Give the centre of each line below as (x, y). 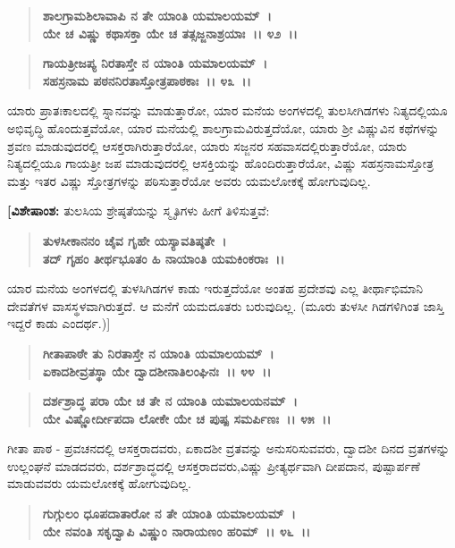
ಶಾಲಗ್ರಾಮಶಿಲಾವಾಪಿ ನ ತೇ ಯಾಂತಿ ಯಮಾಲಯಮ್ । (157, 15)
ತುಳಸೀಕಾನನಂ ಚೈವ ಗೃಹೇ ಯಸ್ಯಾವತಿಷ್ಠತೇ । (135, 240)
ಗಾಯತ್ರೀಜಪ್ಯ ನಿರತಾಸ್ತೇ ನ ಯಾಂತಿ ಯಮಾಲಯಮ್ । (155, 63)
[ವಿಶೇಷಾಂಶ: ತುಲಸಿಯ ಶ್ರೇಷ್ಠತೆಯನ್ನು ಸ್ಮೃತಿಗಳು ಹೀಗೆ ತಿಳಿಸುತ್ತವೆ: (139, 211)
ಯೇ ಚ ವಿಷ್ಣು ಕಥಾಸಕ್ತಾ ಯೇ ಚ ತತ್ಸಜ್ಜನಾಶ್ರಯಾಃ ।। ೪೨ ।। (170, 33)
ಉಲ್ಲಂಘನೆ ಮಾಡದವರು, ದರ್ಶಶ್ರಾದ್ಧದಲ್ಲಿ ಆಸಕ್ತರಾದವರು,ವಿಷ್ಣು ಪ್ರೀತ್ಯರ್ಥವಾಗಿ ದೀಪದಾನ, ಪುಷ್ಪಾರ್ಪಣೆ (214, 465)
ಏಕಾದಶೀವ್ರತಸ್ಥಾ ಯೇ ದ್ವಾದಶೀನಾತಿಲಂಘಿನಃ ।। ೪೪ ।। (157, 371)
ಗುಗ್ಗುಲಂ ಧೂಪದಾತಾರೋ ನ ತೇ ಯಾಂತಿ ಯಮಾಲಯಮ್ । (169, 514)
